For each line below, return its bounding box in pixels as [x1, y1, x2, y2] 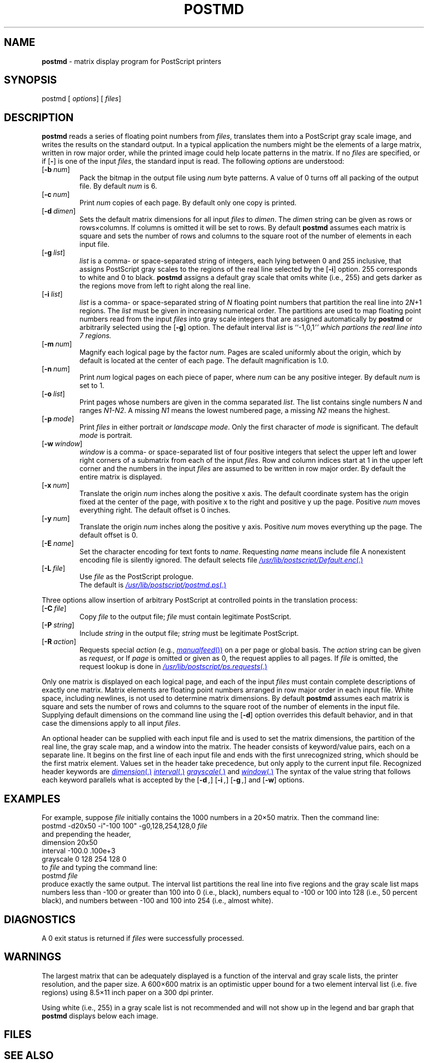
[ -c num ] [42, 190, 70, 199]
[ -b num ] [42, 165, 70, 174]
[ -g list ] [42, 248, 65, 257]
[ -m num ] [42, 340, 72, 348]
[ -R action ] [42, 637, 76, 646]
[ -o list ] [42, 390, 65, 398]
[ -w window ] [42, 439, 83, 448]
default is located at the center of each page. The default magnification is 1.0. [79, 356, 329, 365]
